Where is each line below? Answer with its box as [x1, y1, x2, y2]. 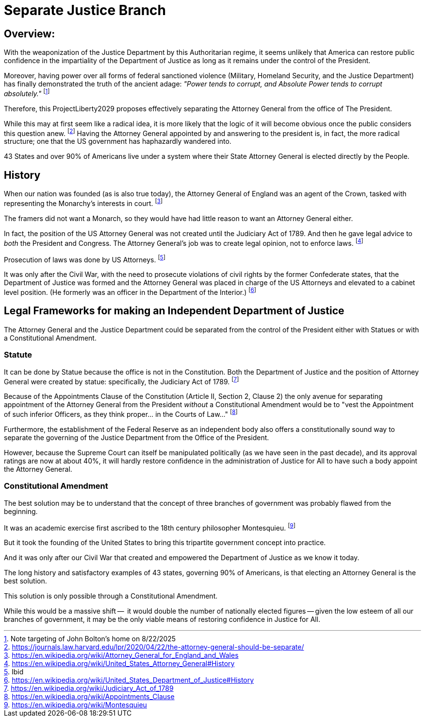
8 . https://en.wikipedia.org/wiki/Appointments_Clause [4, 692, 175, 701]
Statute [4, 350, 33, 360]
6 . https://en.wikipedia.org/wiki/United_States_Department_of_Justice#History [4, 676, 254, 685]
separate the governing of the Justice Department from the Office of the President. [4, 433, 269, 442]
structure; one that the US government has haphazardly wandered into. [4, 137, 231, 146]
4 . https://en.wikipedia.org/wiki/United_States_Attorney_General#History [4, 659, 235, 668]
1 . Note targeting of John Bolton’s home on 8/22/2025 [4, 635, 176, 643]
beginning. [4, 507, 38, 515]
